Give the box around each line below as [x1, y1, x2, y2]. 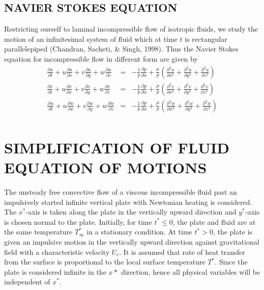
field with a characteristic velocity [4, 246, 110, 257]
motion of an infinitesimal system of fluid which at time [4, 33, 178, 44]
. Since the [215, 256, 248, 267]
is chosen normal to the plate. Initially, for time [4, 216, 152, 227]
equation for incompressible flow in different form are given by [4, 53, 198, 64]
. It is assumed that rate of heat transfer [119, 246, 245, 257]
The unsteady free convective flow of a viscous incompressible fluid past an [4, 187, 237, 197]
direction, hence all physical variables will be [121, 266, 260, 277]
